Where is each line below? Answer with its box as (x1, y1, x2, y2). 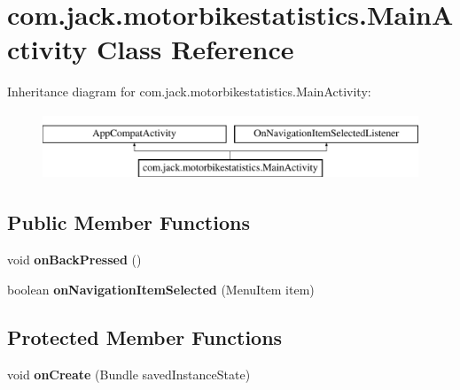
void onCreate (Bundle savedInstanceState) (7, 364, 251, 383)
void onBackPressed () (7, 250, 142, 269)
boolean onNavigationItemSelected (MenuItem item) (7, 279, 315, 298)
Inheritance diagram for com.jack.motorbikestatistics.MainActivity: (7, 82, 371, 101)
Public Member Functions (7, 209, 250, 236)
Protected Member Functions (7, 323, 283, 350)
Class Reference (97, 31, 294, 67)
